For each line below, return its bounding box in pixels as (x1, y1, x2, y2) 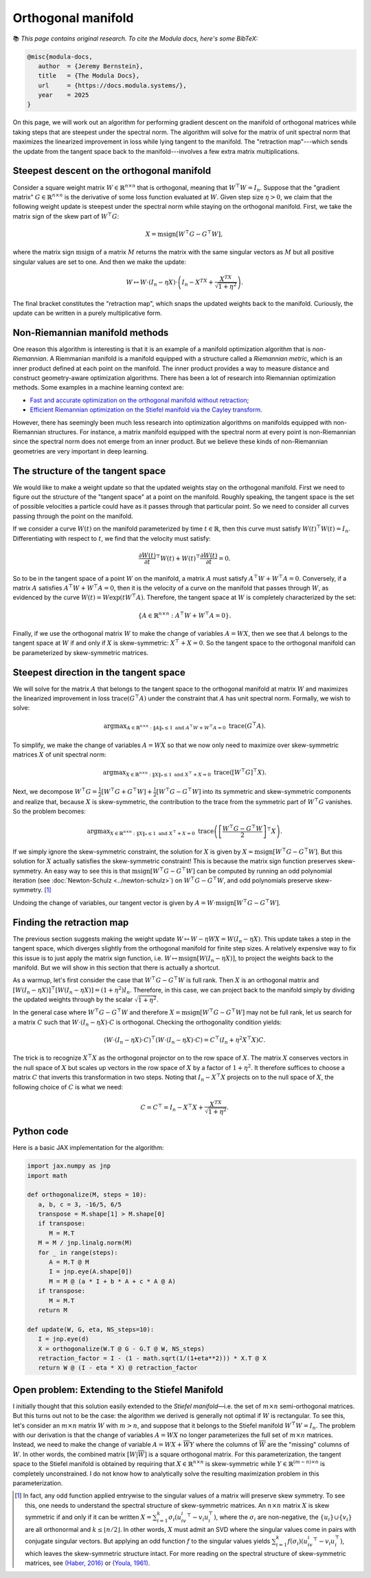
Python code (12, 1126, 69, 1137)
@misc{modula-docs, (27, 52, 93, 60)
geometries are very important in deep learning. (12, 447, 148, 455)
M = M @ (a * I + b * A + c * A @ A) (49, 1277, 177, 1285)
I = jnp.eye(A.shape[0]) (49, 1268, 133, 1276)
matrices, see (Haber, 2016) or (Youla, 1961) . (25, 1559, 150, 1567)
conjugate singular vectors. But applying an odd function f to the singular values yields (25, 1537, 271, 1545)
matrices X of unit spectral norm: (12, 751, 106, 759)
